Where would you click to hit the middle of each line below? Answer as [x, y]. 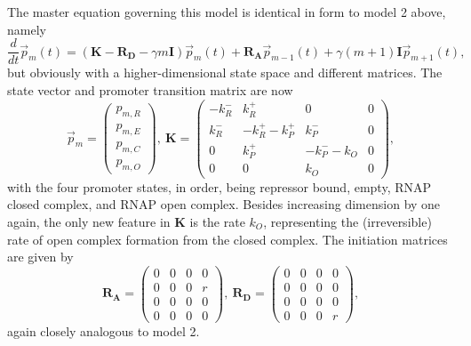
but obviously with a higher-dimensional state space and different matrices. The [225, 72]
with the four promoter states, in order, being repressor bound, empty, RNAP [220, 186]
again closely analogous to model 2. [104, 330]
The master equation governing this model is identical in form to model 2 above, [227, 12]
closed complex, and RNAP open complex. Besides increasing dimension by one [224, 204]
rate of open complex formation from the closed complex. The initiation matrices [228, 239]
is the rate [217, 221]
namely [27, 29]
